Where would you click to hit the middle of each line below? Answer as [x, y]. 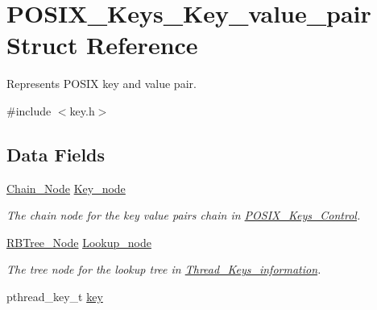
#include [29, 110]
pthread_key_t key [55, 297]
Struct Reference [102, 45]
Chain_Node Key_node [66, 188]
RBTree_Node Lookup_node [79, 242]
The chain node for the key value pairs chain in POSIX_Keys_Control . [184, 215]
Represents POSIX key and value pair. [101, 84]
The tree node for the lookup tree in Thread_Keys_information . [164, 269]
